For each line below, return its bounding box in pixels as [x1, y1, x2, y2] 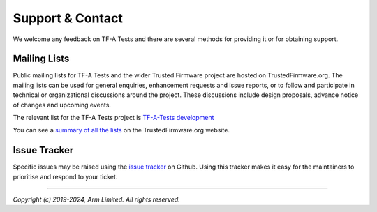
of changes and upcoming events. [13, 100, 112, 109]
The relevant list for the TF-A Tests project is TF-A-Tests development [13, 114, 214, 122]
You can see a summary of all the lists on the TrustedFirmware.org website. [13, 126, 230, 135]
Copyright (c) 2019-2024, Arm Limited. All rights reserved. [13, 195, 181, 204]
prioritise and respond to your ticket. [13, 172, 118, 181]
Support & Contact [13, 10, 124, 26]
